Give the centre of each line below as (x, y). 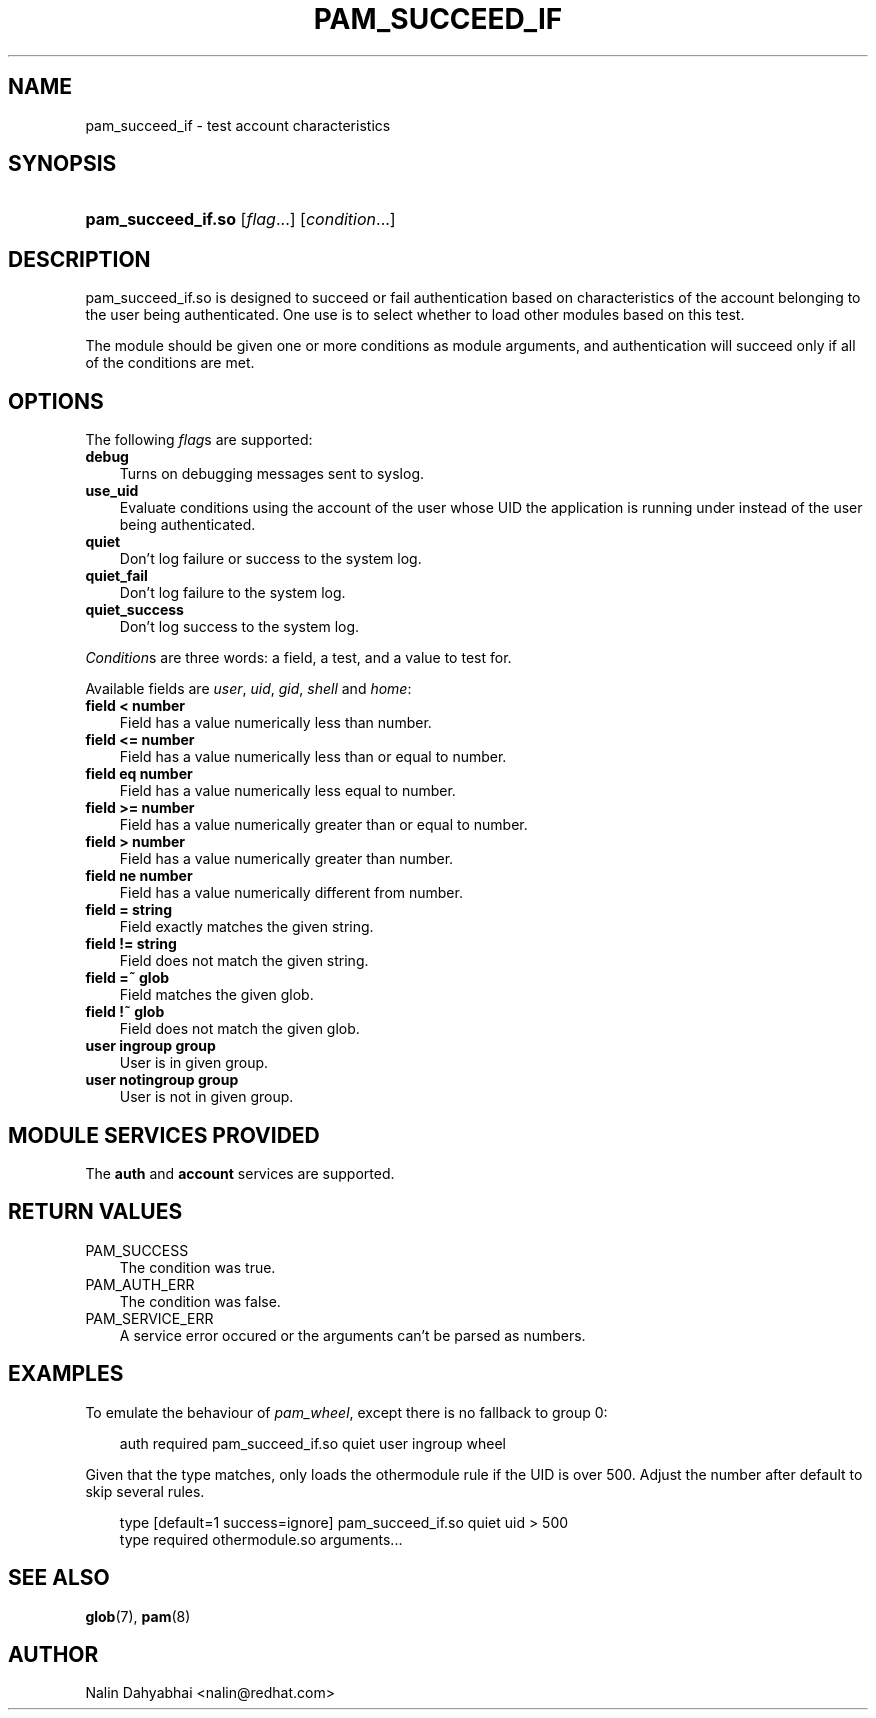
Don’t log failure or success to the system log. (270, 559)
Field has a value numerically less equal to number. (287, 791)
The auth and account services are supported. (240, 1173)
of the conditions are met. (170, 363)
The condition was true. (197, 1267)
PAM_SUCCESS (137, 1250)
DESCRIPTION (79, 259)
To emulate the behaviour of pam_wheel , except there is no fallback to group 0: (346, 1412)
